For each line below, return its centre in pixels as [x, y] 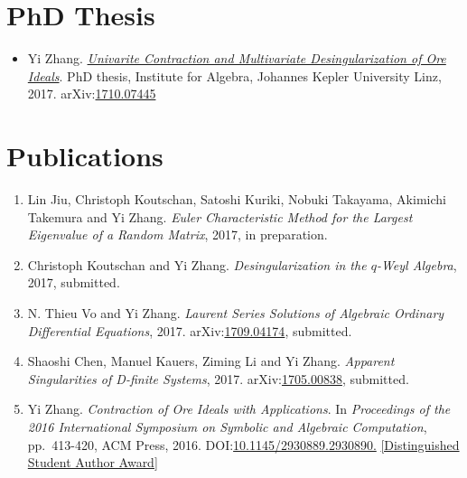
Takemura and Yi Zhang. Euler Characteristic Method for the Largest [220, 216]
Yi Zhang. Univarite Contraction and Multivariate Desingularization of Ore [237, 58]
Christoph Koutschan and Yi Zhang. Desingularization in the [197, 264]
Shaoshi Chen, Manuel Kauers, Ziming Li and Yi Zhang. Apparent [211, 361]
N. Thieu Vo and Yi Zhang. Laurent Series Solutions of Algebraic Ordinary [236, 313]
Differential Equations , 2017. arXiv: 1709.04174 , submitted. [190, 330]
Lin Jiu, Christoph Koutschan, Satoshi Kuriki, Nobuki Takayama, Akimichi [237, 199]
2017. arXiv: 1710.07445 [92, 94]
